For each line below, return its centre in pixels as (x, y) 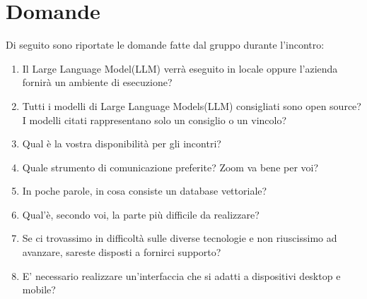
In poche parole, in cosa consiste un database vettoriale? (145, 191)
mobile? (39, 289)
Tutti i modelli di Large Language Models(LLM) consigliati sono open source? (192, 105)
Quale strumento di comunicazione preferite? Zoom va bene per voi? (170, 167)
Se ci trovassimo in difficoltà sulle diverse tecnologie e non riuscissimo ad (180, 238)
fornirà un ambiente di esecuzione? (97, 82)
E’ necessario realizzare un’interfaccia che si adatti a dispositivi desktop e (181, 275)
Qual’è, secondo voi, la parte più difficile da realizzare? (141, 214)
